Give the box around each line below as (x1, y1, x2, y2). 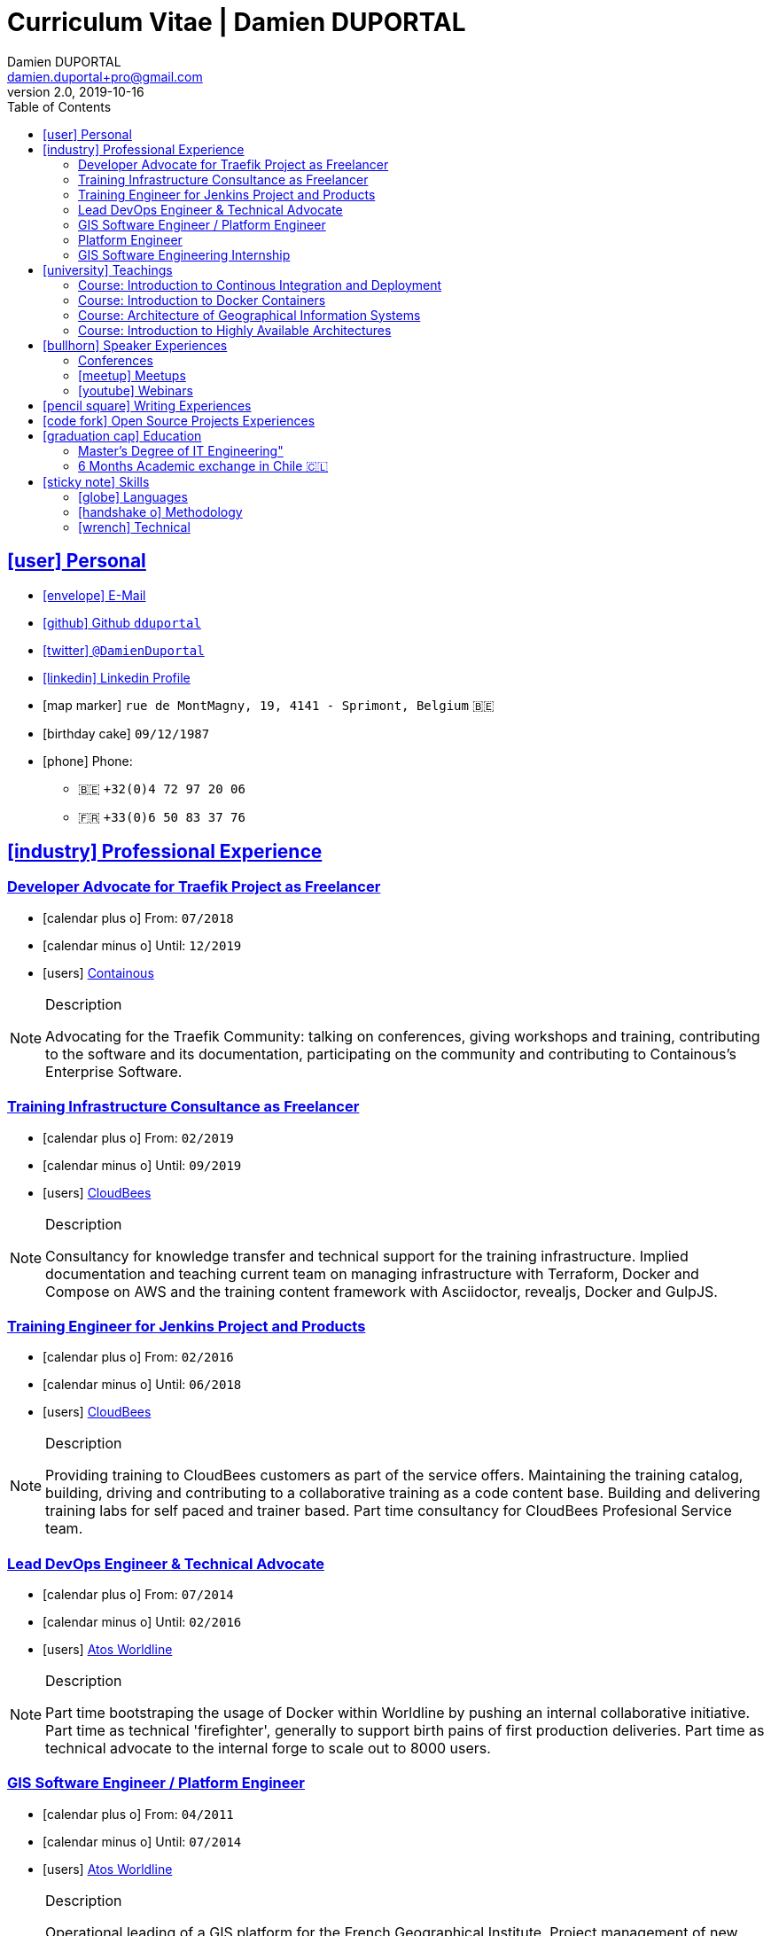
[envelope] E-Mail (43, 587, 146, 603)
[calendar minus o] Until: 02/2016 (43, 1614, 242, 1630)
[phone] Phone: (43, 753, 133, 769)
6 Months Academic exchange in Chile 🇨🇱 (78, 457, 329, 473)
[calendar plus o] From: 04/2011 (43, 1806, 234, 1822)
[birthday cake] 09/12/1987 (43, 725, 210, 741)
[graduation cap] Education (43, 427, 202, 443)
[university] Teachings (43, 262, 173, 277)
